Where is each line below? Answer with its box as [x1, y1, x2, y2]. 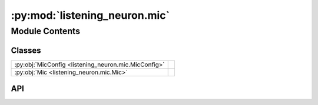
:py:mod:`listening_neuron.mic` [11, 9, 170, 22]
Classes [11, 45, 41, 55]
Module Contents [11, 26, 81, 36]
